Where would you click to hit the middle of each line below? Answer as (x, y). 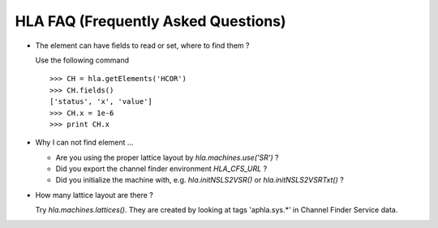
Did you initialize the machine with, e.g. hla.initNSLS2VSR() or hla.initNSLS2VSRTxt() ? (200, 180)
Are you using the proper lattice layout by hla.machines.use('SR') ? (167, 157)
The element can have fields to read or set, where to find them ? (142, 45)
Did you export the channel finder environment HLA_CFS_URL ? (161, 169)
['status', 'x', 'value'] (101, 102)
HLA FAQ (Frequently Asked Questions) (151, 21)
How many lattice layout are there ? (94, 195)
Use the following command (82, 60)
